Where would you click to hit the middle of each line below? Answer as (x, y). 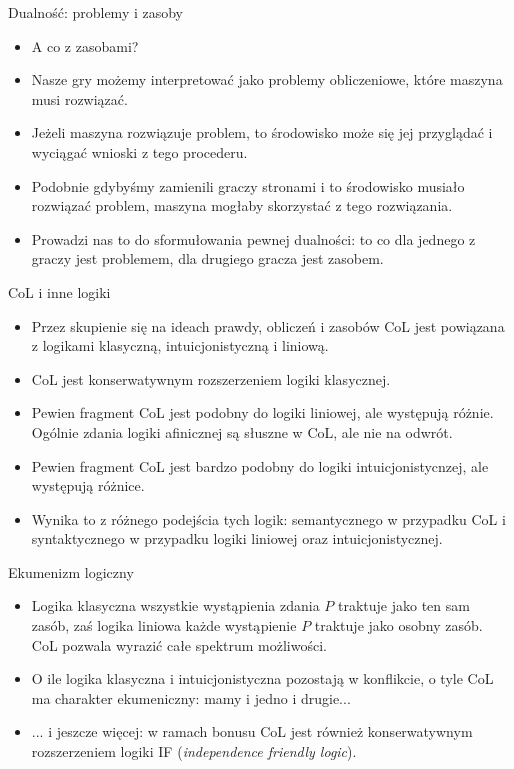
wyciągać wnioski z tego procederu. (139, 151)
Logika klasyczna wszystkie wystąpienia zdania (175, 605)
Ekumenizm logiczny (71, 571)
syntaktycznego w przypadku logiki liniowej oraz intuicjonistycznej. (237, 538)
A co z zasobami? (85, 45)
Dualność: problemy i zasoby (95, 12)
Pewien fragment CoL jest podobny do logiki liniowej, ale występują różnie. (262, 412)
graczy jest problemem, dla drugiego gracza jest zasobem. (207, 258)
